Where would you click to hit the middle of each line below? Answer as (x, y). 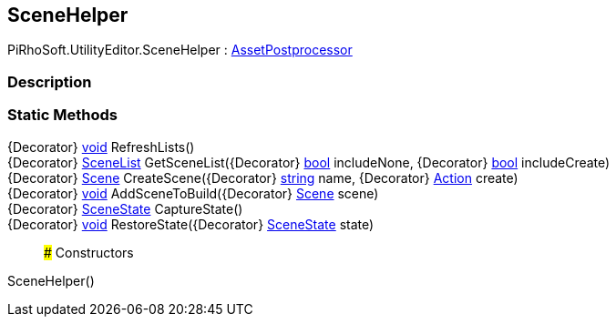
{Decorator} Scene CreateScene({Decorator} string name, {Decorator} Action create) (263, 177)
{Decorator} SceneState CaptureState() (125, 208)
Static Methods (62, 115)
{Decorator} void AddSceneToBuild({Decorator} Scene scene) (193, 193)
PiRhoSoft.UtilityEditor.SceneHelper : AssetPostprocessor (180, 50)
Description (50, 81)
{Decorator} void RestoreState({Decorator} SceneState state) (191, 224)
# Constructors (89, 252)
